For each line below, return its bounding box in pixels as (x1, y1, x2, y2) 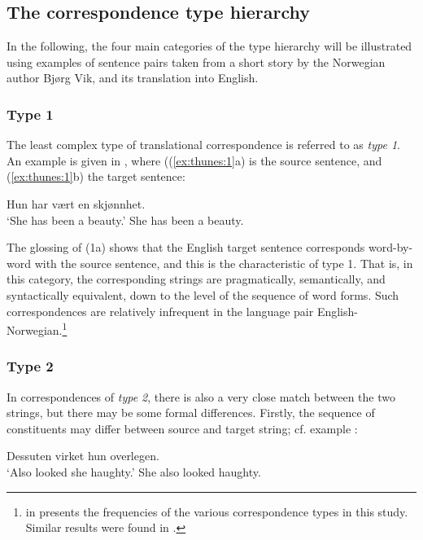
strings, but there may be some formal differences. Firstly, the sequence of (7, 404, 375, 421)
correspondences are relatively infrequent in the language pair (7, 302, 314, 319)
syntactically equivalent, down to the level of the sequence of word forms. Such (7, 286, 399, 303)
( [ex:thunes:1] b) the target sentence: (7, 168, 185, 185)
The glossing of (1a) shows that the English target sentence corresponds (7, 239, 365, 256)
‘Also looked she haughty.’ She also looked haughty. (7, 463, 261, 480)
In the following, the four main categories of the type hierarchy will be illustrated (7, 37, 412, 55)
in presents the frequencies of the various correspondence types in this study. (25, 503, 408, 520)
